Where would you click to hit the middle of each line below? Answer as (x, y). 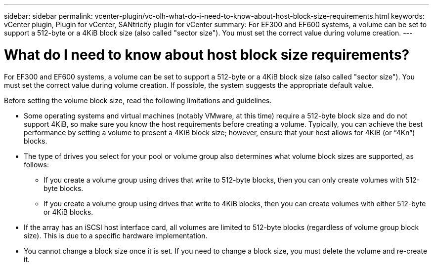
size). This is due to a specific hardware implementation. (116, 235)
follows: (36, 164)
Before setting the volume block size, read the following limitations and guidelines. (138, 100)
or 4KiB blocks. (68, 212)
